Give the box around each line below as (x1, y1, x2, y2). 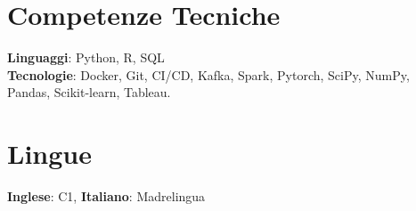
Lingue (7, 135, 92, 172)
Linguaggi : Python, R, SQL (7, 48, 165, 67)
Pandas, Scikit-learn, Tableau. (7, 83, 171, 101)
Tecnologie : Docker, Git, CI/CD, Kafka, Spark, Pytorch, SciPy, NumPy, (7, 65, 410, 84)
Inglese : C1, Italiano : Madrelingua (7, 187, 206, 206)
